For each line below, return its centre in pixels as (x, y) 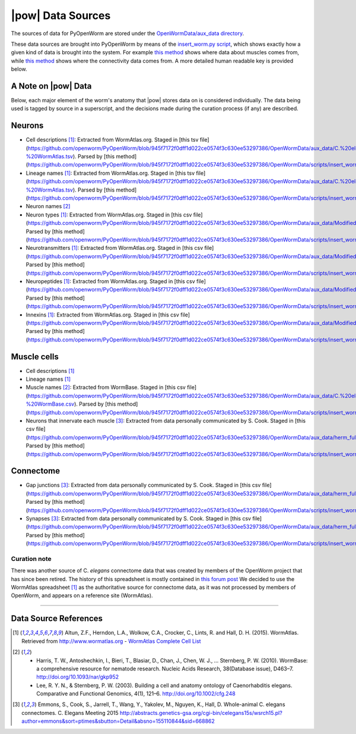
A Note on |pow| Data (51, 86)
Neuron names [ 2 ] (48, 206)
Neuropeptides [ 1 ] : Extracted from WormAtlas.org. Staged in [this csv (110, 281)
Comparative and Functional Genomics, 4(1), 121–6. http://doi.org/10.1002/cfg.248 (136, 694)
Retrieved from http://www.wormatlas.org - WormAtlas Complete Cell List (111, 641)
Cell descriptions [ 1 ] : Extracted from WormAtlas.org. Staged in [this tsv (112, 140)
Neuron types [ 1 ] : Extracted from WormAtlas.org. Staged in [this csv (109, 215)
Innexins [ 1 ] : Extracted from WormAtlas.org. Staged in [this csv (102, 315)
